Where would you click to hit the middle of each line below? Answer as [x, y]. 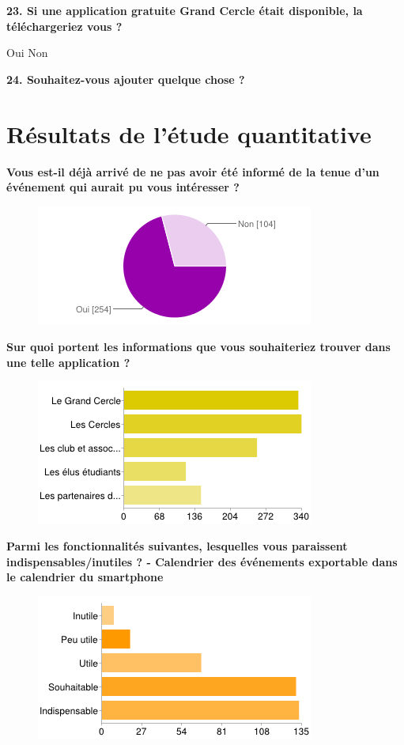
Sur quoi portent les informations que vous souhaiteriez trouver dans [198, 347]
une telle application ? [68, 362]
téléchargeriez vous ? [64, 26]
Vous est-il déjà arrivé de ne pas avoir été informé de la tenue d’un [193, 171]
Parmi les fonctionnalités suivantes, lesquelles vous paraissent [177, 546]
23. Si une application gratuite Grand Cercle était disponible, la [185, 10]
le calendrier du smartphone [85, 577]
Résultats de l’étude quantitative [189, 133]
